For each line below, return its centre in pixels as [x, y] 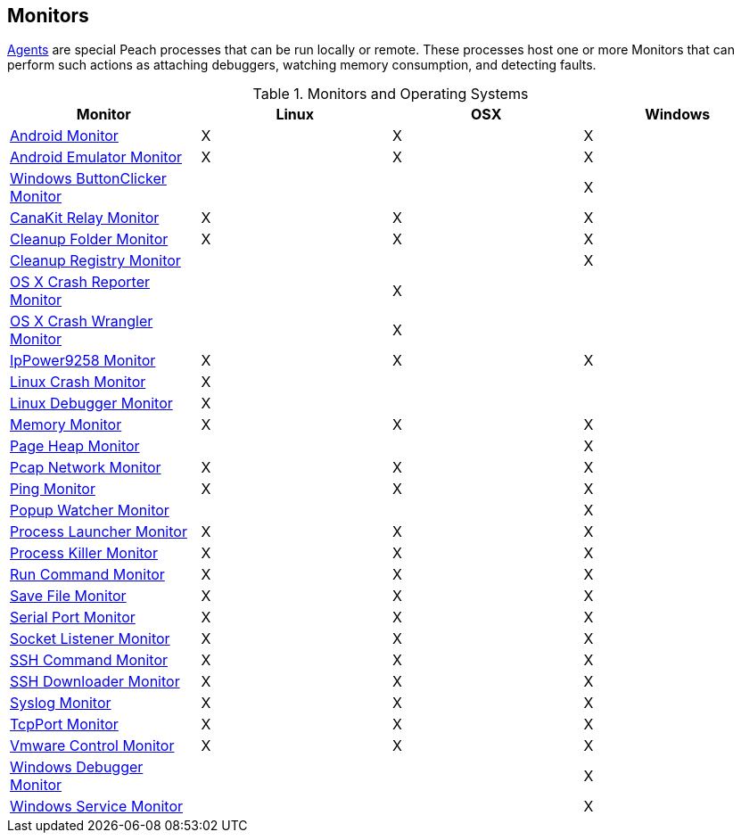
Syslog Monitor [61, 703]
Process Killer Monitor [84, 553]
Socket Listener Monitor [90, 639]
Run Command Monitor [87, 575]
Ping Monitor [53, 489]
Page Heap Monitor [75, 446]
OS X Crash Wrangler [82, 321]
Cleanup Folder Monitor [89, 239]
